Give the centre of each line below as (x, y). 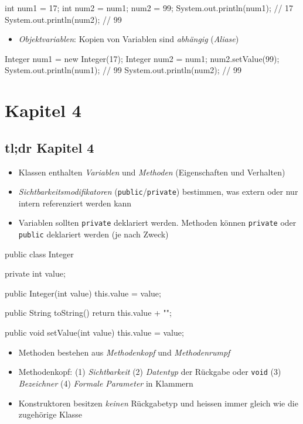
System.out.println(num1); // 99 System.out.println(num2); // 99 (123, 70)
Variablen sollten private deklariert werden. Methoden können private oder (157, 223)
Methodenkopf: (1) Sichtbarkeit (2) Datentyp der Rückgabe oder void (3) (150, 372)
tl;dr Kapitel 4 (50, 147)
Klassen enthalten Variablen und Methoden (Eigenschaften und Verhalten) (152, 172)
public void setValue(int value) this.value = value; (94, 332)
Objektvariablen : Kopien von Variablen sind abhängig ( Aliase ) (129, 39)
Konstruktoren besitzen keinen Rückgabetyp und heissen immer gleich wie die (158, 403)
